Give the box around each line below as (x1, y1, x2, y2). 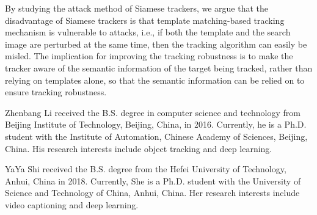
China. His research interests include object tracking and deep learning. (5, 142, 272, 155)
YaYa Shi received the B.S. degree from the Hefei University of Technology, (5, 162, 286, 175)
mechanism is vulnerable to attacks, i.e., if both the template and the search (5, 26, 291, 38)
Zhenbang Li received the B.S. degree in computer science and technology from (5, 106, 301, 118)
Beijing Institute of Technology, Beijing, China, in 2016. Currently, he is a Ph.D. (5, 118, 307, 131)
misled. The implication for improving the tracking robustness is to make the (5, 49, 293, 62)
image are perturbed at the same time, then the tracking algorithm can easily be (5, 37, 307, 50)
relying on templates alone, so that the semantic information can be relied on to (5, 73, 305, 86)
